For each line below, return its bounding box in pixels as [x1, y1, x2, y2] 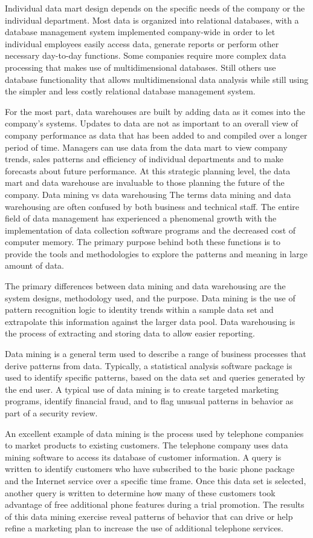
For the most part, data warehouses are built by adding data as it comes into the [5, 105, 305, 117]
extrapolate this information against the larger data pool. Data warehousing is [5, 315, 295, 327]
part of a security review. [5, 407, 98, 419]
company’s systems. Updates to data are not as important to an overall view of [5, 117, 298, 130]
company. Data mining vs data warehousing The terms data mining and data [5, 188, 291, 200]
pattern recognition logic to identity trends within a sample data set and [5, 303, 274, 316]
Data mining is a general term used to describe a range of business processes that [5, 347, 306, 360]
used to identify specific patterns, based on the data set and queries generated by [5, 371, 306, 384]
